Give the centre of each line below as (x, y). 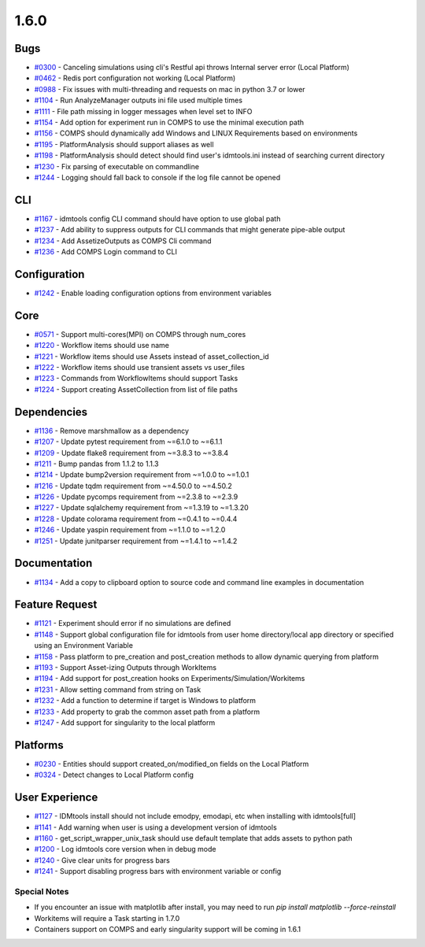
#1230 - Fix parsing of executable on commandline (117, 166)
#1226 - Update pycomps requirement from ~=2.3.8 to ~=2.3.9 (136, 497)
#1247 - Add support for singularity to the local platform (125, 722)
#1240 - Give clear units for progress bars (102, 860)
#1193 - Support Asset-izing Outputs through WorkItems (125, 668)
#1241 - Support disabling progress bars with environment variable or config (158, 871)
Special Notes (42, 891)
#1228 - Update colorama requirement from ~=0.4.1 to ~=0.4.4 (136, 519)
